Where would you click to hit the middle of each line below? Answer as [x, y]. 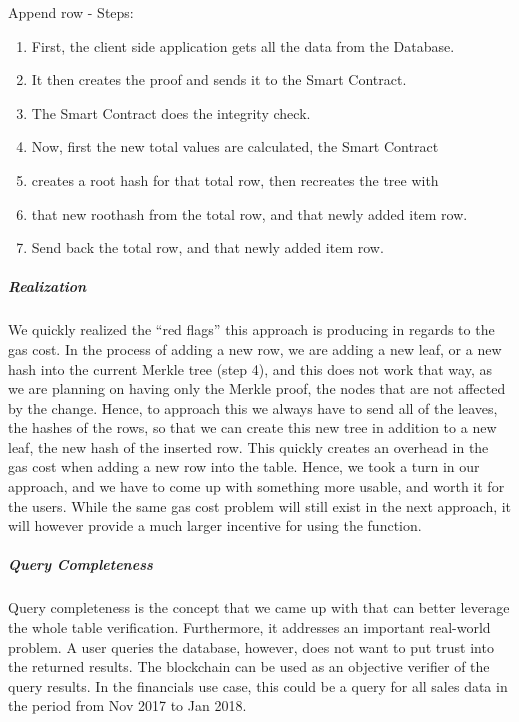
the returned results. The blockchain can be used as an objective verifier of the [249, 666]
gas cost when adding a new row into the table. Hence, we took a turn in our [244, 466]
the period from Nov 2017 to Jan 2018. [127, 705]
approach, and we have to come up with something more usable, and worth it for [256, 486]
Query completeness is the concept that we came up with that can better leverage [259, 607]
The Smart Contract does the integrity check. [171, 112]
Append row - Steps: [71, 12]
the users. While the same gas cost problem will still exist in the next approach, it [260, 505]
